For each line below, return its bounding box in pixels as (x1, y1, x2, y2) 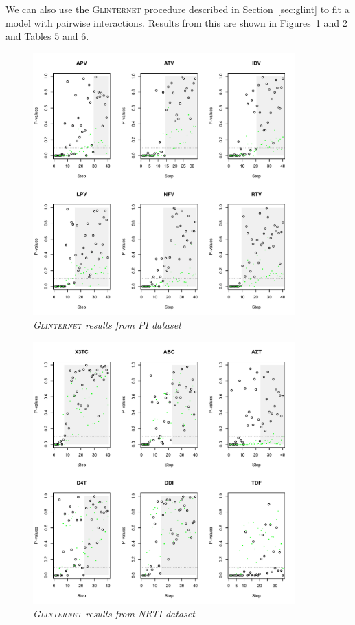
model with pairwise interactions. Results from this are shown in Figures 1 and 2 (5, 15, 347, 30)
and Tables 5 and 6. (5, 29, 89, 43)
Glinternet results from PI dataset (33, 317, 181, 331)
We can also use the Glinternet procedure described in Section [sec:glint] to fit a (5, 2, 350, 16)
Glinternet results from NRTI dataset (33, 606, 195, 620)
